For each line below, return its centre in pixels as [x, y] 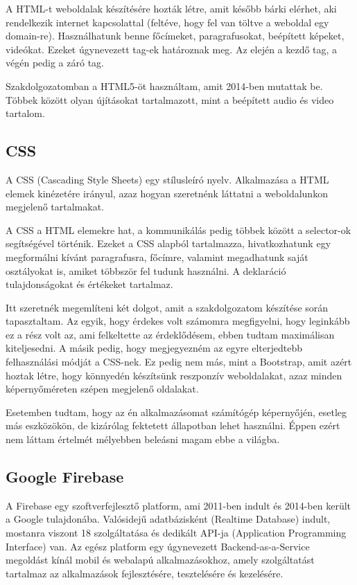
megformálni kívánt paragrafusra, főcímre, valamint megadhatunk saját [157, 256]
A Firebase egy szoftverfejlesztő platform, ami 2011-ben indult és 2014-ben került [178, 505]
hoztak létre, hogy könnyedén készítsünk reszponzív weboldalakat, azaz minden [174, 375]
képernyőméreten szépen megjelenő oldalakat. [102, 389]
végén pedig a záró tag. [55, 63]
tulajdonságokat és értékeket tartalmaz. [89, 284]
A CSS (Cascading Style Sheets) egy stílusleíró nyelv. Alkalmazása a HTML [167, 179]
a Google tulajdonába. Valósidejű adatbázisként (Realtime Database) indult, [168, 519]
